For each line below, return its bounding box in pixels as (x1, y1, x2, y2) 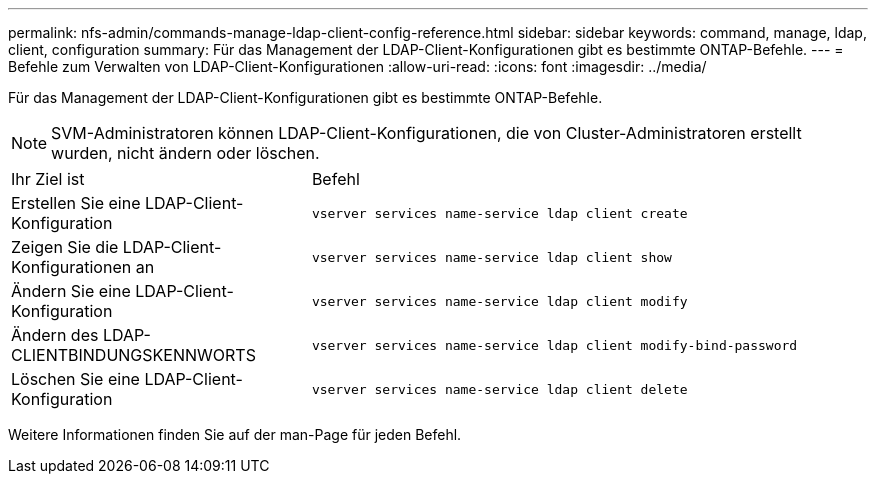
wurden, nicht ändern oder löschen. (51, 143, 320, 163)
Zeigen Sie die (11, 237, 119, 257)
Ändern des (11, 325, 99, 345)
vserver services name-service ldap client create (311, 205, 688, 221)
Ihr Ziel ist (11, 169, 85, 189)
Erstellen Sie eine (11, 193, 141, 213)
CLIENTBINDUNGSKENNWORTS (11, 345, 256, 365)
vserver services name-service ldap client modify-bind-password (311, 337, 798, 353)
